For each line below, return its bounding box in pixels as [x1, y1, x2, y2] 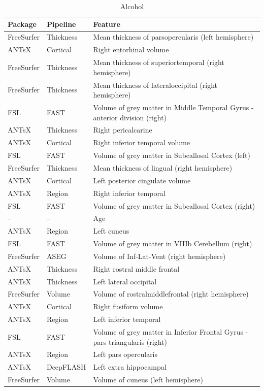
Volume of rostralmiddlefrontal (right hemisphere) [93, 288, 249, 299]
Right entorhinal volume [93, 44, 169, 55]
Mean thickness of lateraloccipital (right [93, 79, 218, 90]
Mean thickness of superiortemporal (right [93, 57, 224, 68]
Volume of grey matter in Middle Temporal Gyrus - [93, 102, 254, 112]
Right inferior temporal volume [93, 137, 190, 148]
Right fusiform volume [93, 301, 163, 312]
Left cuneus [93, 225, 129, 236]
